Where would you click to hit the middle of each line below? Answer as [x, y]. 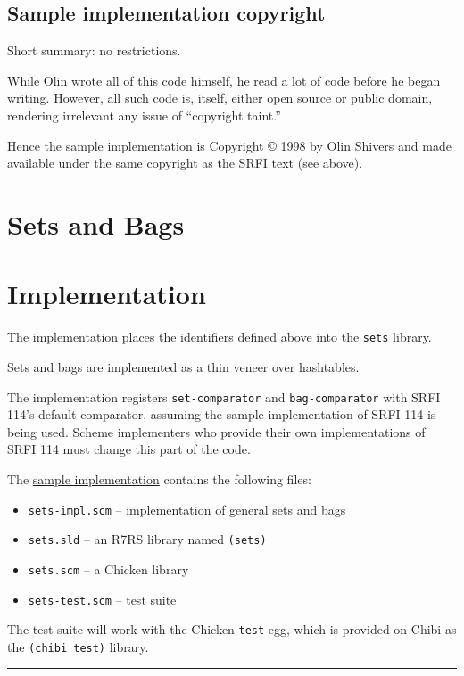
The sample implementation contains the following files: [159, 478]
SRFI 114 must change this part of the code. [129, 449]
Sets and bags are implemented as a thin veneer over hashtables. [183, 366]
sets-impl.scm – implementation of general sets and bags [187, 509]
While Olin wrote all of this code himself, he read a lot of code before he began [224, 80]
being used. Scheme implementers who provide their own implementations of [216, 431]
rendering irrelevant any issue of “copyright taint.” [144, 115]
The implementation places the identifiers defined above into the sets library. [220, 337]
